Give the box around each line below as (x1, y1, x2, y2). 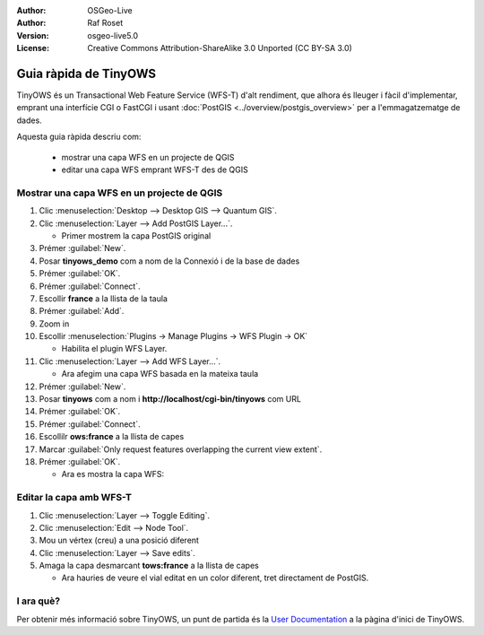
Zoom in (39, 318, 70, 329)
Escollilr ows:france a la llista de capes (39, 431, 185, 442)
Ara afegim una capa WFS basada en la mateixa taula (61, 369, 259, 379)
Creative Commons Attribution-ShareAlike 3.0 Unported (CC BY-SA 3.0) (87, 43, 353, 54)
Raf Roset (87, 18, 124, 29)
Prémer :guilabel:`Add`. (39, 306, 125, 317)
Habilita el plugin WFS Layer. (61, 344, 168, 354)
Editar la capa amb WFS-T (16, 491, 132, 504)
